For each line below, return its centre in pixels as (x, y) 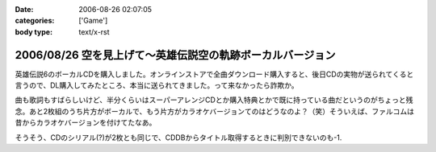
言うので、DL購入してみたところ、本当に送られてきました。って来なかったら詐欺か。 (157, 85)
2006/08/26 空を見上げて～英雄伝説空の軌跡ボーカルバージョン (175, 55)
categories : (35, 21)
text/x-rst (94, 31)
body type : (34, 31)
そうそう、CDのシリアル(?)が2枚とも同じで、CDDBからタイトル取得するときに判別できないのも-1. (178, 138)
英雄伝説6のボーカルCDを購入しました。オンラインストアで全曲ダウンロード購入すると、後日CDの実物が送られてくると (214, 74)
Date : (24, 9)
